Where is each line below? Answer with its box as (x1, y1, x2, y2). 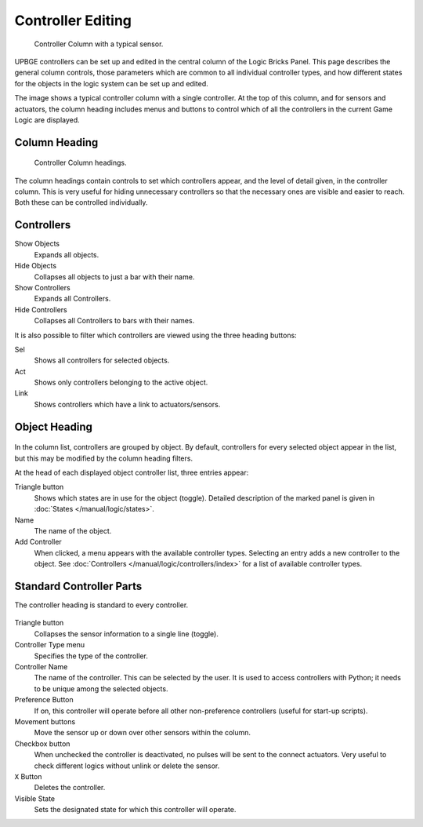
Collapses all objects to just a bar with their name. (34, 271, 195, 282)
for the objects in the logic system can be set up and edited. (14, 78, 209, 88)
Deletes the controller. (34, 783, 106, 792)
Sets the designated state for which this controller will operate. (34, 805, 237, 814)
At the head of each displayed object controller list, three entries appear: (14, 468, 249, 478)
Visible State (14, 793, 55, 803)
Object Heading (14, 420, 93, 433)
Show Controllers (14, 282, 70, 292)
